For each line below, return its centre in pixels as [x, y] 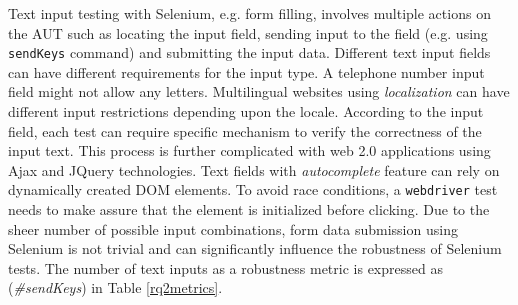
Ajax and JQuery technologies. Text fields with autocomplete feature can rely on [254, 169]
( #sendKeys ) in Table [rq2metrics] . [115, 287]
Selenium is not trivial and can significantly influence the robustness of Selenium [255, 248]
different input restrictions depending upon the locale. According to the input [246, 111]
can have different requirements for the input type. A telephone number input [246, 71]
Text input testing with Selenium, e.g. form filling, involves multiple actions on [249, 13]
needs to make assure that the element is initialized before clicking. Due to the [249, 209]
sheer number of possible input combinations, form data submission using [233, 228]
